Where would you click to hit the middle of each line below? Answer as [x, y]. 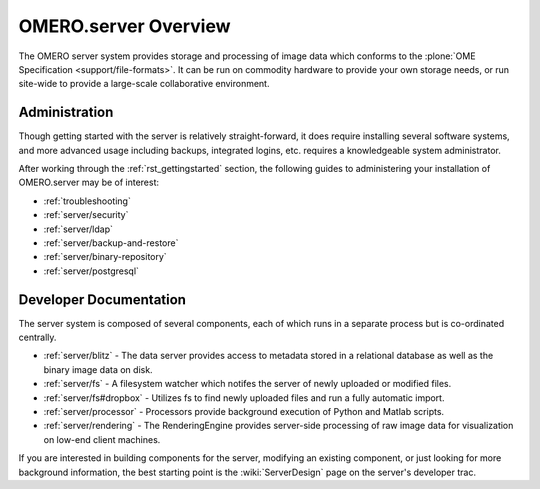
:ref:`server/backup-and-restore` [111, 242]
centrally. [37, 337]
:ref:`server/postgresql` [91, 271]
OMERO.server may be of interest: [89, 182]
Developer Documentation [102, 299]
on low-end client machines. [102, 439]
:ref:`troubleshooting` [87, 201]
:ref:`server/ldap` [78, 229]
